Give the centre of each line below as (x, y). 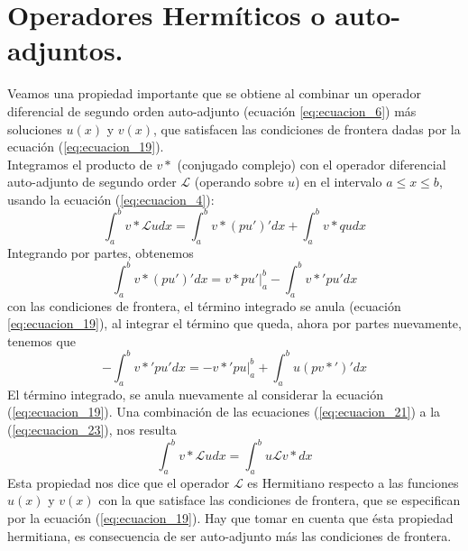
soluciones (35, 129)
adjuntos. (65, 50)
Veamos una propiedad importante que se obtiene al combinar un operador (214, 93)
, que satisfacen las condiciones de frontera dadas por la (307, 129)
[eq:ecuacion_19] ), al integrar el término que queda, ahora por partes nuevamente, (234, 323)
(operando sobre (239, 182)
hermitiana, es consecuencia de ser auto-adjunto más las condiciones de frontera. (229, 535)
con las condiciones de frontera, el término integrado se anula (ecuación (204, 305)
